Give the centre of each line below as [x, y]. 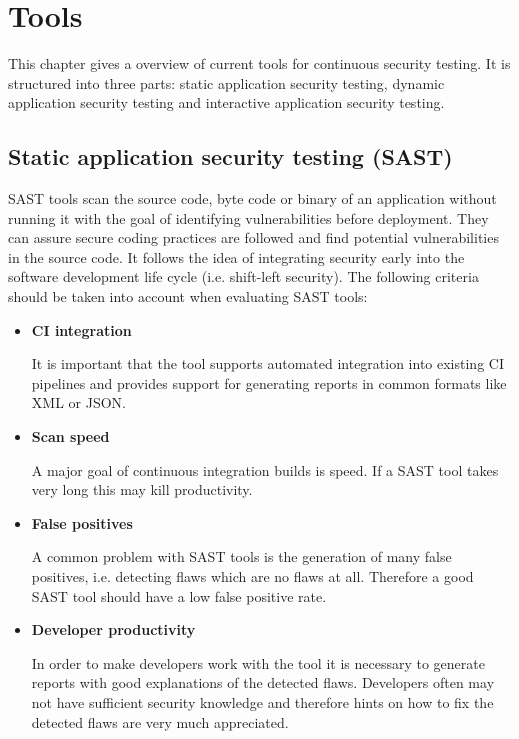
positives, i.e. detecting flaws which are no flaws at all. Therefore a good [252, 576]
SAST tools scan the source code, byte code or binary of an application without [252, 198]
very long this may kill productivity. [142, 489]
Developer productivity [113, 629]
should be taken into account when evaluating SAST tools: [188, 296]
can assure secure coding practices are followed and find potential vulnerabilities [253, 237]
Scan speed [70, 436]
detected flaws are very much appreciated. [160, 721]
